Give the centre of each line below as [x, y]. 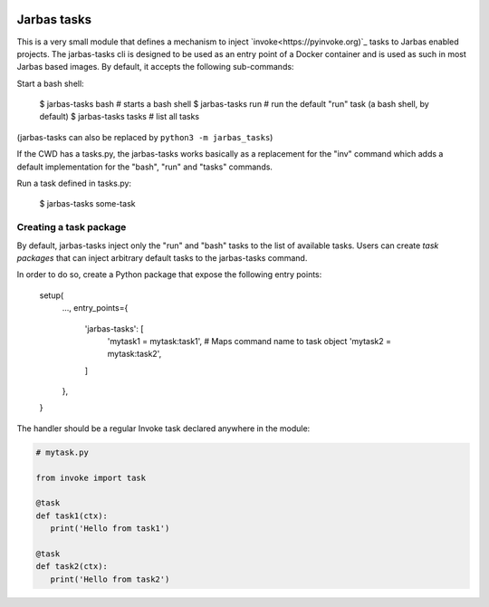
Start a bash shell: [51, 83]
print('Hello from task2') [110, 579]
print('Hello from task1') [110, 529]
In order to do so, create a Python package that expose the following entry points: [169, 275]
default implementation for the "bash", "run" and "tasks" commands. [145, 167]
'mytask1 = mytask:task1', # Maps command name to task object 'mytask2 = [249, 341]
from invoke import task [91, 477]
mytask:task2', [134, 354]
